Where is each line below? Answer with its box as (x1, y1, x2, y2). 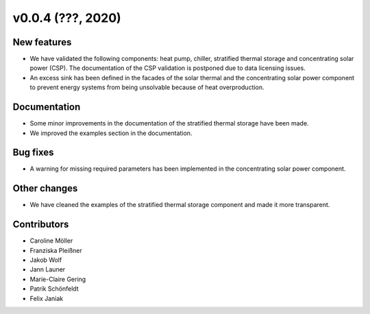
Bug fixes (12, 147, 54, 158)
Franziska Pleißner (29, 246, 82, 254)
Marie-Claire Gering (29, 275, 86, 283)
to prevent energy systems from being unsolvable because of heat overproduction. (29, 83, 264, 92)
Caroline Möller (29, 237, 73, 245)
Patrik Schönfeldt (29, 285, 79, 293)
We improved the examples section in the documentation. (29, 129, 193, 137)
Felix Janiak (29, 294, 64, 302)
